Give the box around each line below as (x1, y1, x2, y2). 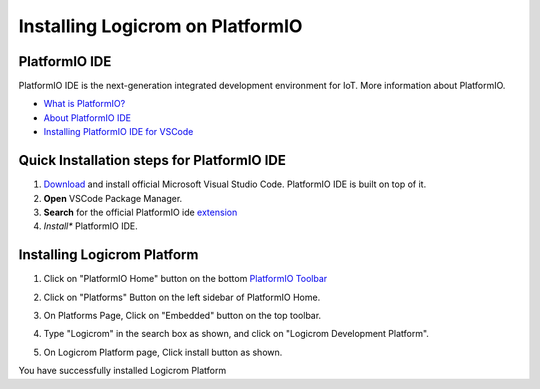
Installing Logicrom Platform (18, 246, 199, 264)
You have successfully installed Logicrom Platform (18, 365, 227, 377)
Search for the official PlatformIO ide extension (43, 206, 238, 218)
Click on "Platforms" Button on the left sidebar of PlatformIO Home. (43, 291, 321, 303)
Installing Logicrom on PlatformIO (18, 15, 303, 37)
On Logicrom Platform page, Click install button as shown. (43, 346, 283, 358)
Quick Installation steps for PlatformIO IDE (18, 152, 287, 169)
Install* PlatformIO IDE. (43, 220, 139, 232)
